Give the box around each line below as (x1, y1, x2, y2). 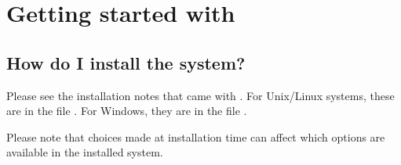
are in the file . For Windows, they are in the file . (6, 102, 247, 119)
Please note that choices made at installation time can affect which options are (6, 128, 385, 145)
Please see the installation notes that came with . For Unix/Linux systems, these (6, 87, 395, 103)
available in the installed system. (6, 144, 163, 160)
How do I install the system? (6, 50, 246, 74)
